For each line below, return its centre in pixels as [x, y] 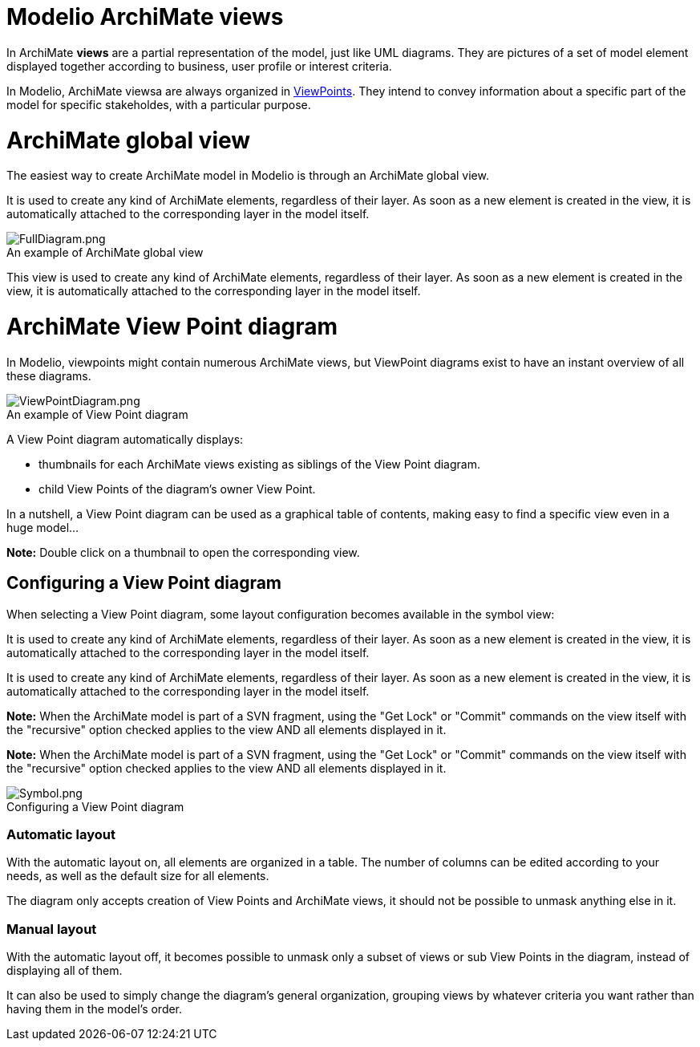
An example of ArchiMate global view [105, 253]
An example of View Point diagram [97, 414]
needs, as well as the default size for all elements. [138, 876]
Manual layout [52, 929]
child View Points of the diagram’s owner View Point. [177, 489]
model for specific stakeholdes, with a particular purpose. [159, 104]
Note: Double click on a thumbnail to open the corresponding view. [183, 552]
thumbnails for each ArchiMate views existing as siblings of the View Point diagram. [259, 464]
